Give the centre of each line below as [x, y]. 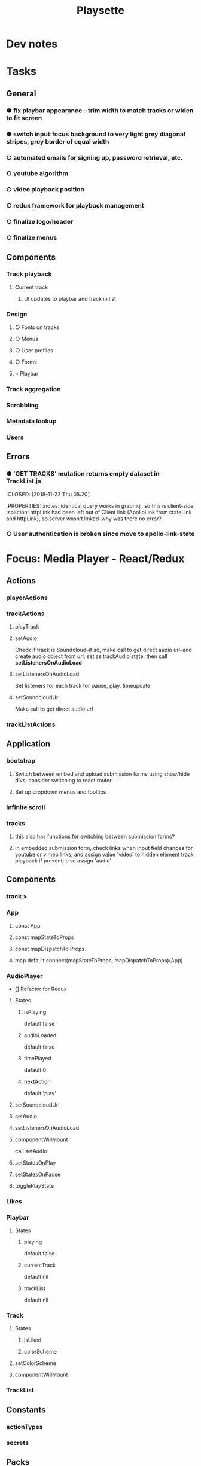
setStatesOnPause [38, 1174]
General [22, 93]
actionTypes [25, 1427]
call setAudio [31, 1151]
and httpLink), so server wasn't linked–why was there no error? [84, 519]
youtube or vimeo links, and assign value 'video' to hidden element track [104, 854]
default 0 [35, 1070]
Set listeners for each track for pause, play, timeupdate [83, 686]
